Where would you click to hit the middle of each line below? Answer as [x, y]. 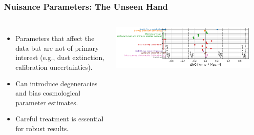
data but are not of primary [57, 48]
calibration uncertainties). [54, 67]
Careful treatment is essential [59, 119]
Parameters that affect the [55, 38]
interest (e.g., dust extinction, [60, 57]
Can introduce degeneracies [56, 83]
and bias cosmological [48, 93]
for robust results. [42, 128]
